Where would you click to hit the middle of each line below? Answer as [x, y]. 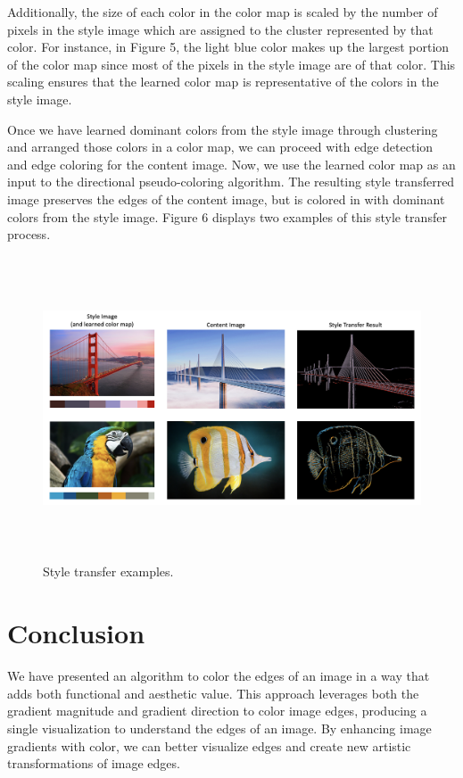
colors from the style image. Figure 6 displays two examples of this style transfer [227, 216]
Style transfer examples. [108, 571]
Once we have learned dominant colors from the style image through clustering [223, 129]
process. [29, 234]
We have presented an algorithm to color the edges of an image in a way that [219, 676]
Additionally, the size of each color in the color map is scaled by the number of [223, 12]
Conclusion [76, 633]
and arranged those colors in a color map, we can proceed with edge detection [220, 147]
